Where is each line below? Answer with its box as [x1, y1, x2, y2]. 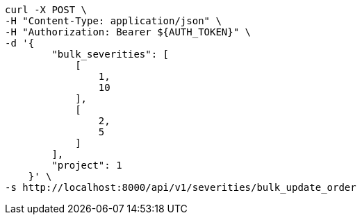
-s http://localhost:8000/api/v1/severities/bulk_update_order [5, 182, 356, 193]
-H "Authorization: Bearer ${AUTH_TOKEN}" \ [5, 26, 252, 37]
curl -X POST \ [5, 4, 88, 15]
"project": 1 [51, 160, 122, 171]
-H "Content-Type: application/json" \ [5, 15, 222, 26]
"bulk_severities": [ [51, 49, 170, 60]
